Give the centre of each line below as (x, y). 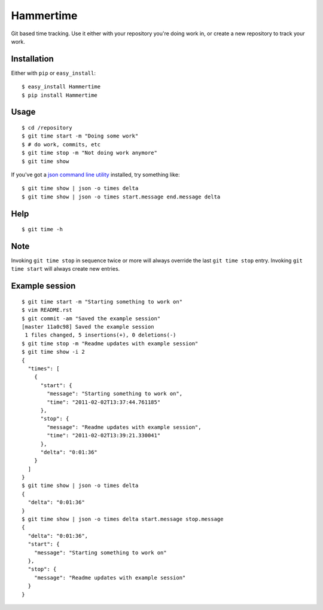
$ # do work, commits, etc (61, 144)
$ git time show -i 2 (53, 352)
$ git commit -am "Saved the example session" (91, 318)
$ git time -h (42, 229)
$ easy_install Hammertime (61, 87)
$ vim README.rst (47, 310)
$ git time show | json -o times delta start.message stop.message (123, 519)
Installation (32, 59)
